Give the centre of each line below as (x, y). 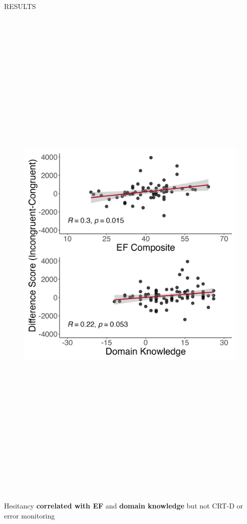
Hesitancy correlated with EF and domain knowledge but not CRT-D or (124, 506)
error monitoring (30, 515)
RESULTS (20, 6)
